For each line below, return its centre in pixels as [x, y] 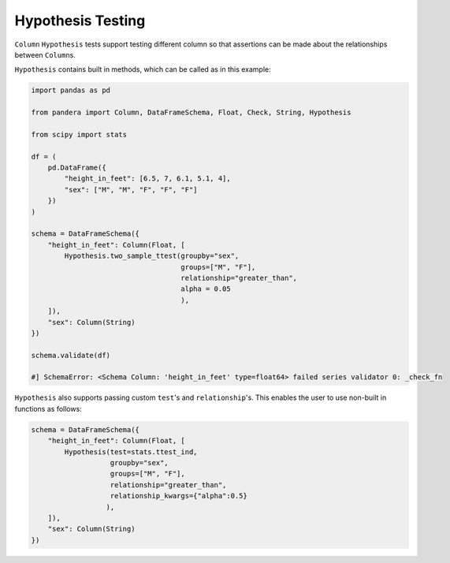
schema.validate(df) [71, 355]
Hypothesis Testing [80, 21]
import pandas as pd [71, 90]
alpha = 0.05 [206, 289]
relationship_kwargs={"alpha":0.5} [179, 496]
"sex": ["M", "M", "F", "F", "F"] [131, 190]
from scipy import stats [79, 134]
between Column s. [45, 54]
